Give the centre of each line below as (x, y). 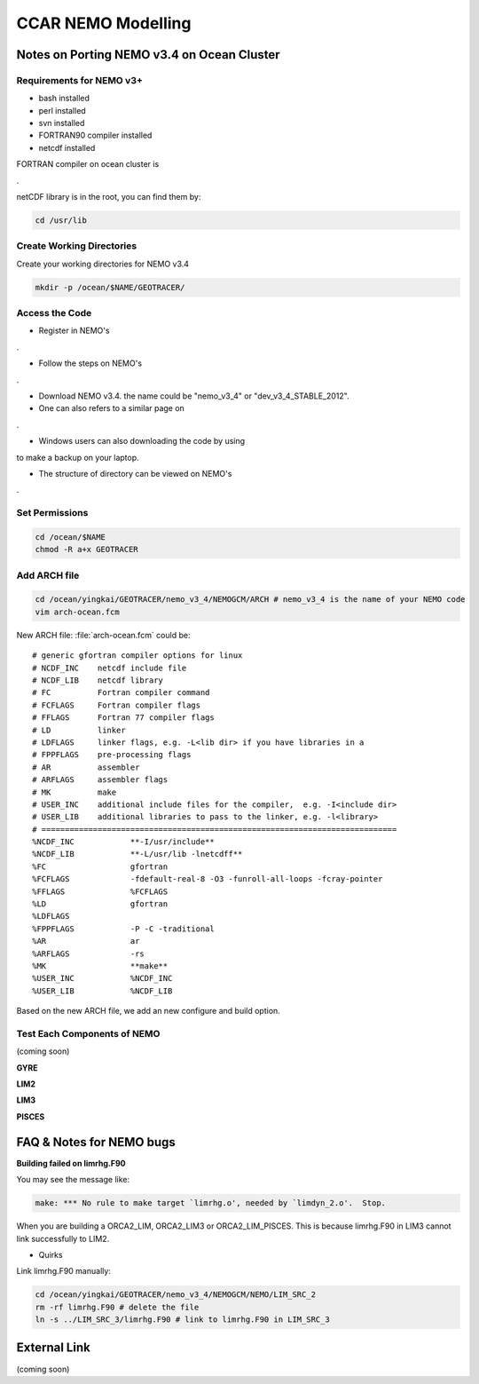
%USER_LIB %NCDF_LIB (102, 991)
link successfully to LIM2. (63, 1238)
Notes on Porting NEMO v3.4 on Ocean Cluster (148, 55)
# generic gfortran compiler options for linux (137, 656)
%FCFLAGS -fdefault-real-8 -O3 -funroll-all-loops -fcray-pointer (208, 879)
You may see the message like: (73, 1180)
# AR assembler (86, 767)
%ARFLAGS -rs (89, 953)
